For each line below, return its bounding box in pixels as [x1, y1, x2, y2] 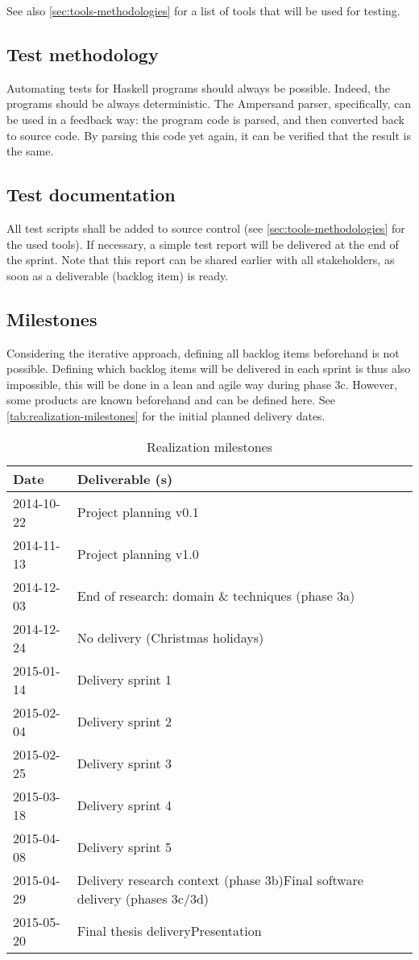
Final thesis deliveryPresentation [77, 921, 262, 941]
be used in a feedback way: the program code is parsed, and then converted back [6, 110, 404, 127]
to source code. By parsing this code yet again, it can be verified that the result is [6, 126, 411, 143]
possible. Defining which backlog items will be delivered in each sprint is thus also [6, 360, 411, 377]
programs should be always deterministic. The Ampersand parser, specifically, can [6, 95, 412, 112]
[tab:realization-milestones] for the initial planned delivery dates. [6, 407, 326, 424]
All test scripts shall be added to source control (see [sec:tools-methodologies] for [6, 219, 405, 236]
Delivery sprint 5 [77, 838, 172, 857]
